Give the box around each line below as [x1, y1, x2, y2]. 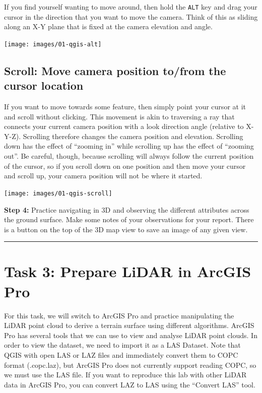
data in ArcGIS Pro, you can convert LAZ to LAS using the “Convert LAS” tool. [4, 379, 255, 389]
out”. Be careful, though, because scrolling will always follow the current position [4, 151, 254, 161]
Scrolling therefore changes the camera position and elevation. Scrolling [23, 130, 243, 141]
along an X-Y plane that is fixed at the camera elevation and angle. [4, 21, 213, 32]
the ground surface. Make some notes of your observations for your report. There [4, 214, 254, 225]
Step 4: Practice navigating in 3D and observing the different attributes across [4, 204, 249, 215]
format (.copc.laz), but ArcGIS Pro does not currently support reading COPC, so [4, 359, 256, 370]
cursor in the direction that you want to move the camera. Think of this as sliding [4, 11, 258, 22]
